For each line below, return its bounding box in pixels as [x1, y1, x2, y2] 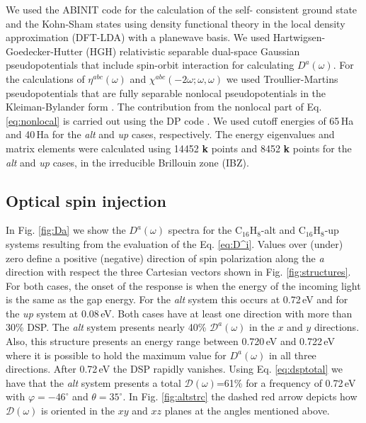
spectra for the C [168, 222, 243, 237]
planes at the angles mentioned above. [164, 403, 330, 418]
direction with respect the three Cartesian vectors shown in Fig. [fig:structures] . [6, 264, 351, 279]
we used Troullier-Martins [226, 71, 338, 86]
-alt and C [261, 222, 306, 237]
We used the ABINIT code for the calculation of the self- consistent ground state [6, 2, 358, 16]
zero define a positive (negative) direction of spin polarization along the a [6, 250, 324, 265]
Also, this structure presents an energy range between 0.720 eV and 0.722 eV [6, 334, 335, 349]
